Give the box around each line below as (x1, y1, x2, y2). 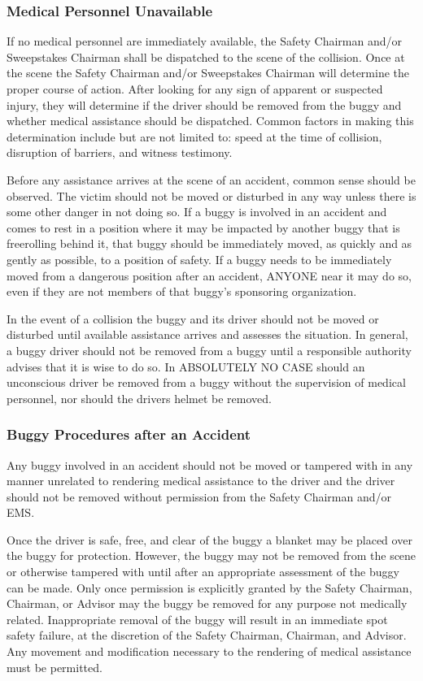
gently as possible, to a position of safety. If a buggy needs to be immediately (7, 250, 392, 267)
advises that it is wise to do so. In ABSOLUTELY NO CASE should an (7, 358, 365, 375)
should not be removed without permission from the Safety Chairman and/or (7, 488, 391, 505)
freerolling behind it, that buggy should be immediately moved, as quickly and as (7, 235, 412, 252)
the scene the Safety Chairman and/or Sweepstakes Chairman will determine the (7, 64, 410, 81)
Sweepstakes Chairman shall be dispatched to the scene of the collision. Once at (7, 48, 405, 65)
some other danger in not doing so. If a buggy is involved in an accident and (7, 203, 387, 220)
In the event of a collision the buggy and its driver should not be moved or (7, 310, 379, 327)
